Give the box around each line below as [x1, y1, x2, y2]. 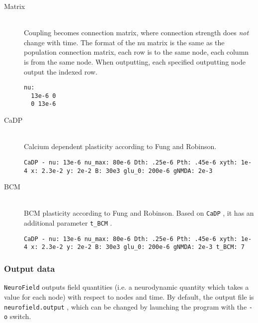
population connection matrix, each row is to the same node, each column [24, 47, 249, 57]
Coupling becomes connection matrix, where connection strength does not [24, 27, 249, 38]
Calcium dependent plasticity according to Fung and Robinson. [24, 141, 217, 152]
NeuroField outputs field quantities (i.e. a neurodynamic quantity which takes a [4, 282, 249, 292]
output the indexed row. [24, 66, 97, 77]
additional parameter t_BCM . [24, 218, 112, 228]
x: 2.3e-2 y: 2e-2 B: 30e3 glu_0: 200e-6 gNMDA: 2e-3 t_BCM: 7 [31, 243, 245, 251]
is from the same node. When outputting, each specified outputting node [24, 56, 246, 67]
